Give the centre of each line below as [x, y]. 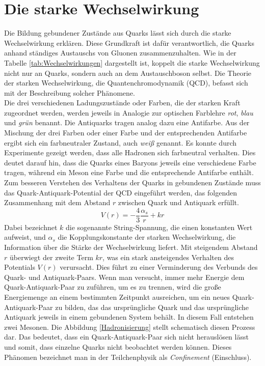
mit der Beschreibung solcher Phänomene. [70, 92]
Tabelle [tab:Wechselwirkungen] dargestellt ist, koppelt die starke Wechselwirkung [132, 62]
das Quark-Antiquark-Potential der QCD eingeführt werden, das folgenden [121, 192]
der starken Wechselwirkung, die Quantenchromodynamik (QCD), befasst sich [126, 83]
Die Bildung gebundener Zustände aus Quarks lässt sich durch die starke [118, 33]
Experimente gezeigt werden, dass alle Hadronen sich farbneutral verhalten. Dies [130, 152]
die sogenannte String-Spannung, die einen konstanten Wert [159, 227]
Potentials [20, 267]
